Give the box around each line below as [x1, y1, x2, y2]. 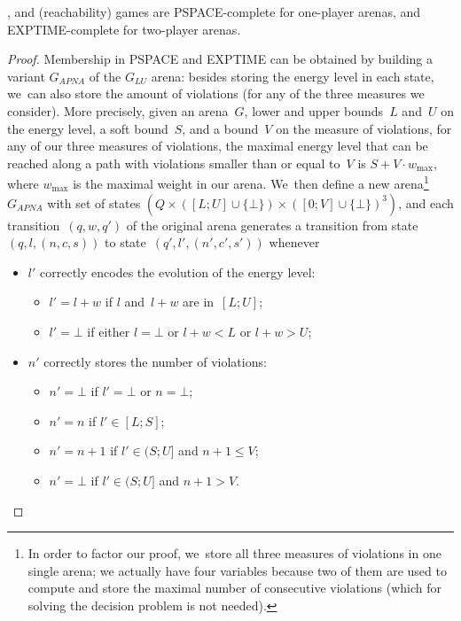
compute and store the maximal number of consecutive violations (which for [27, 578, 442, 597]
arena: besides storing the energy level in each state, [151, 66, 434, 85]
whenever [269, 233, 320, 252]
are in [183, 292, 215, 311]
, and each [398, 193, 454, 212]
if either [87, 322, 130, 340]
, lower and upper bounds [244, 101, 384, 120]
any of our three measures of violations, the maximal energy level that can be [7, 136, 428, 155]
